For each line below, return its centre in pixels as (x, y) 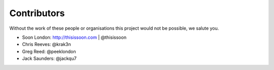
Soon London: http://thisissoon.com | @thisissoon (74, 37)
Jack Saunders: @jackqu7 (49, 58)
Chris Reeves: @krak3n (46, 44)
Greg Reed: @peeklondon (49, 51)
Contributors (37, 13)
